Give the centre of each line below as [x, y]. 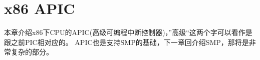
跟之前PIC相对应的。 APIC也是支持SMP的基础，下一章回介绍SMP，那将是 [126, 42]
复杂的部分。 [32, 52]
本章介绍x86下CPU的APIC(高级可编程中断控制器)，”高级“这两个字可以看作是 [128, 32]
